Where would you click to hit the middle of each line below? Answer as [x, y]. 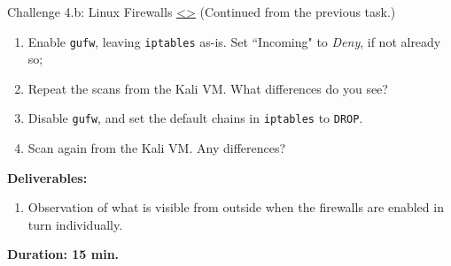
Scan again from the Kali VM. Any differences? [157, 148]
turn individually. [75, 224]
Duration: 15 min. [63, 254]
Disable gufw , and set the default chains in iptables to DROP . [195, 118]
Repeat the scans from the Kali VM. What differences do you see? [208, 88]
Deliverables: [47, 177]
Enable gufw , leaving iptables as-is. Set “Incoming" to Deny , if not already [234, 41]
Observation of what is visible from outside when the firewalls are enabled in [236, 207]
